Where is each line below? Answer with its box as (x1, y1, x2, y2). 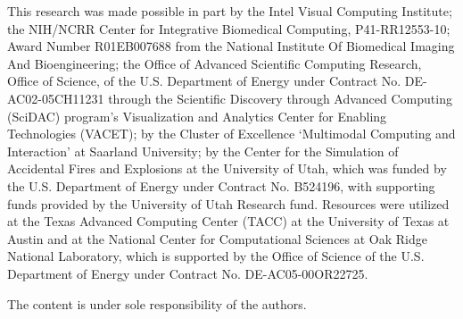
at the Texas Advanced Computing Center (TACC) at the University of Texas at (7, 212, 450, 231)
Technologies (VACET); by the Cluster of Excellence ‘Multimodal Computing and (7, 124, 456, 143)
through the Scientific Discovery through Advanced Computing (108, 88, 452, 107)
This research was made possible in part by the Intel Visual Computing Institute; (7, 2, 452, 20)
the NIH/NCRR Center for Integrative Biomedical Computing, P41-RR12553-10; (7, 19, 451, 38)
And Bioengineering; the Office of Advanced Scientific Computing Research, (7, 54, 422, 72)
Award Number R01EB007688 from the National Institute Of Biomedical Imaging (7, 37, 455, 55)
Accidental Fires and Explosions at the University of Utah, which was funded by (7, 159, 447, 178)
